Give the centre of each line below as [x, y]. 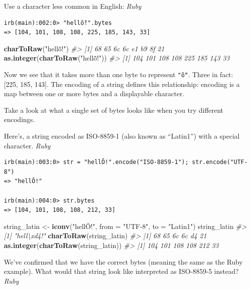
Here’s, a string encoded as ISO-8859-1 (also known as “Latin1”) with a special [122, 136]
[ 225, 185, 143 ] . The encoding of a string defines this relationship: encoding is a [122, 84]
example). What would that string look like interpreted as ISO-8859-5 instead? [121, 271]
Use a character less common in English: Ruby [73, 6]
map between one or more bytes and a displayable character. [94, 93]
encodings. [19, 119]
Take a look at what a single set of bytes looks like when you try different [114, 110]
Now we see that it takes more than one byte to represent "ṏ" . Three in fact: [118, 74]
